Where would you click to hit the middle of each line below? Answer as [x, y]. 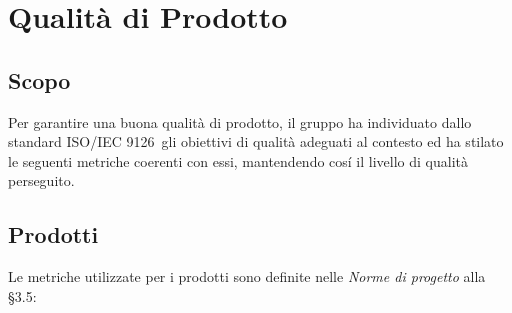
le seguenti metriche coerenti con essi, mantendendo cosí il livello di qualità [238, 160]
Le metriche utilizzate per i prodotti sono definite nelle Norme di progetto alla [247, 276]
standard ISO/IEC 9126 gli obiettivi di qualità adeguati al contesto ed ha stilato [256, 141]
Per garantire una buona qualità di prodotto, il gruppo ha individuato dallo [240, 121]
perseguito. [41, 180]
